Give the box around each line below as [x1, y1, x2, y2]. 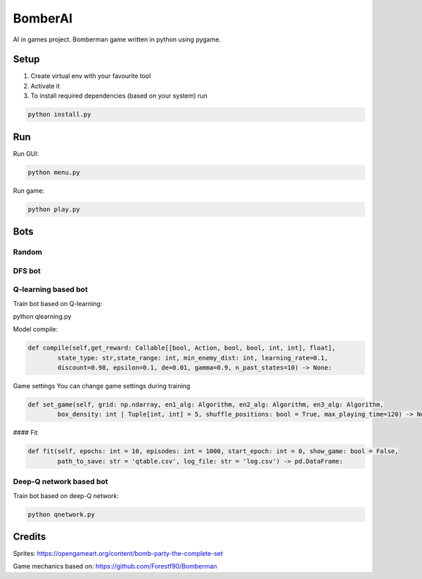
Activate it [30, 82, 60, 90]
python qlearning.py [13, 312, 72, 320]
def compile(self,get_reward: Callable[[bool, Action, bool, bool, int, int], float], [27, 344, 336, 352]
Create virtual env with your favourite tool [30, 72, 151, 80]
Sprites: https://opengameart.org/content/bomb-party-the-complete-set [13, 549, 223, 558]
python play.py [27, 205, 80, 213]
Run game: [13, 186, 45, 195]
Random [13, 247, 42, 257]
